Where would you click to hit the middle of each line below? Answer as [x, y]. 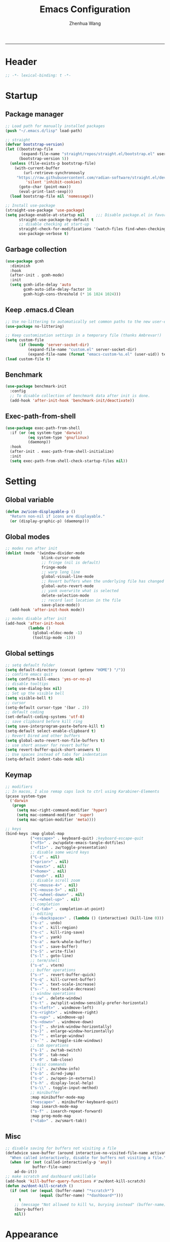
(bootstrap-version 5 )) [44, 159]
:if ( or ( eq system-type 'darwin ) [46, 433]
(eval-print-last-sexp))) [46, 192]
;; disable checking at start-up [54, 224]
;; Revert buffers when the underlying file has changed [103, 581]
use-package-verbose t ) [44, 234]
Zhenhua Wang [85, 23]
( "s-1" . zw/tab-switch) [56, 1050]
